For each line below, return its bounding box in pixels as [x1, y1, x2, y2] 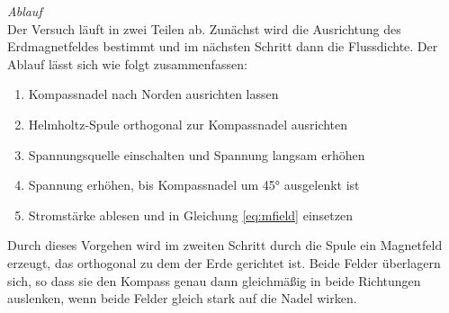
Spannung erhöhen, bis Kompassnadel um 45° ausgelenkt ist [28, 175, 360, 194]
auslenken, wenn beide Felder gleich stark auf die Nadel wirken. [7, 289, 357, 308]
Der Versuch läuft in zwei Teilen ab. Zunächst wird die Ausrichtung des [7, 19, 401, 38]
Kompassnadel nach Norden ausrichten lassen [28, 85, 279, 103]
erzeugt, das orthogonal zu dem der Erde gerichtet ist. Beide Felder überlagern [7, 253, 441, 272]
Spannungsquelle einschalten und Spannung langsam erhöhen [28, 145, 365, 164]
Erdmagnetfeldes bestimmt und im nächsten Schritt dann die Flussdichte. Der [7, 37, 438, 56]
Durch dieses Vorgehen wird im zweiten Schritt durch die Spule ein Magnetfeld [7, 236, 443, 255]
